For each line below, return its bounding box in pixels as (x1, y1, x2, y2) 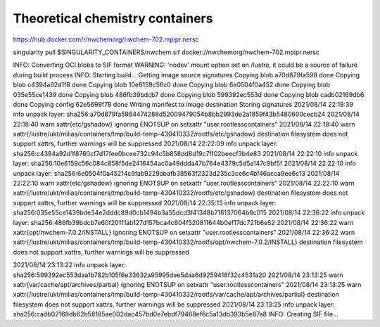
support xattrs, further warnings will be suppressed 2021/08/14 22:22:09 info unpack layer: (13, 139, 278, 148)
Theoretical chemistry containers (13, 11, 213, 26)
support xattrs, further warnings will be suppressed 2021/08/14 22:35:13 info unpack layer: (13, 198, 277, 207)
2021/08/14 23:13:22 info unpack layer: (13, 261, 127, 269)
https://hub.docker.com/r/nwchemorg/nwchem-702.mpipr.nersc (13, 35, 200, 44)
